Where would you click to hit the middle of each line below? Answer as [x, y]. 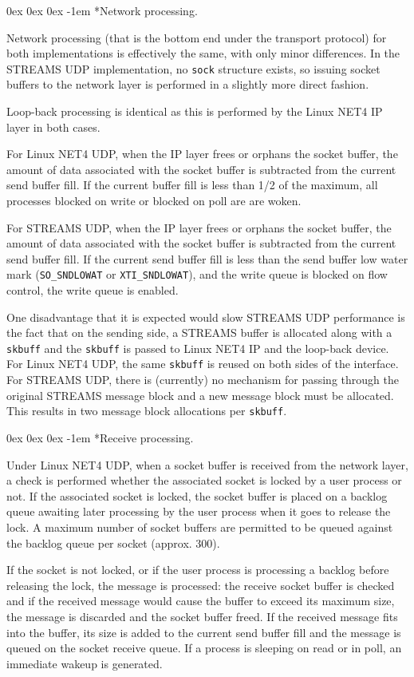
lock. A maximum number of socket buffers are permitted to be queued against [200, 527]
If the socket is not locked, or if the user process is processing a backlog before [198, 570]
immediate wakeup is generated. [85, 663]
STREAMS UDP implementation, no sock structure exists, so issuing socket [193, 68]
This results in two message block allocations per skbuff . [147, 411]
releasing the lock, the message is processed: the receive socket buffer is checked [201, 585]
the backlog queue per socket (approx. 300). [113, 542]
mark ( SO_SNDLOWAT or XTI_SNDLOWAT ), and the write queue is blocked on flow [197, 274]
